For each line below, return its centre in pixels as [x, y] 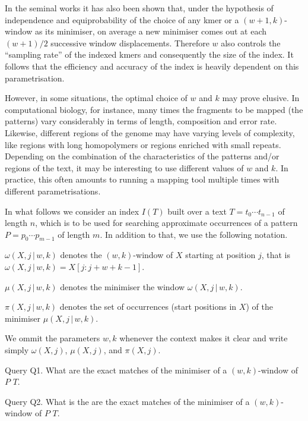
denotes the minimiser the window [123, 286]
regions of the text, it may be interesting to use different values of [124, 167]
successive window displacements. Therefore [130, 43]
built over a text [197, 211]
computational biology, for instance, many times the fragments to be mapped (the [154, 109]
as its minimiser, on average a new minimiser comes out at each [151, 31]
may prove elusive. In [261, 98]
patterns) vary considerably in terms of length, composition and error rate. [141, 121]
